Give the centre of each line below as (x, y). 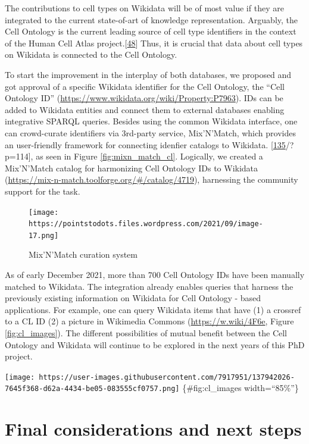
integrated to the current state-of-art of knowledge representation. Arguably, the (151, 19)
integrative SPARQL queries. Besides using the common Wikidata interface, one (151, 121)
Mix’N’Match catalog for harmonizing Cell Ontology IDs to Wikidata (132, 168)
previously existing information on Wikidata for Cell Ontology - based (133, 298)
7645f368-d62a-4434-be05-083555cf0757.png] (92, 389)
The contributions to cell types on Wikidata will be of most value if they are (144, 8)
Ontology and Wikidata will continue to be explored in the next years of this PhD (155, 344)
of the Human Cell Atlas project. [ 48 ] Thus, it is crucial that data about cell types (154, 43)
